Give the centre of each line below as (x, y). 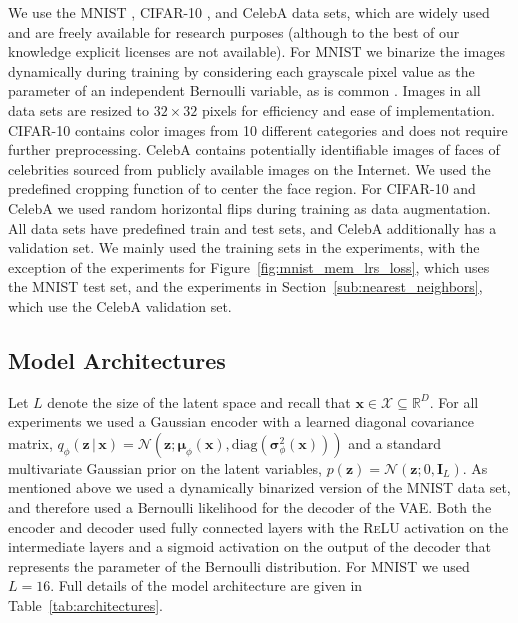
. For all (454, 401)
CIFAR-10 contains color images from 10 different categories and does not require (258, 129)
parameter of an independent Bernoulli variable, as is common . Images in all (244, 90)
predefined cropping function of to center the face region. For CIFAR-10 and (242, 188)
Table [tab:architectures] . (85, 605)
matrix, (30, 442)
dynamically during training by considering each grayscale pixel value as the (241, 70)
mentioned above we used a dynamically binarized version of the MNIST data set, (259, 487)
